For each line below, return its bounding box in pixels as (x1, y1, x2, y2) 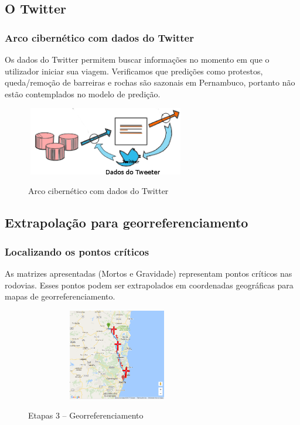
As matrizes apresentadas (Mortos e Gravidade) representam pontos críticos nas (5, 267, 292, 279)
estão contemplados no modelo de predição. (5, 87, 161, 100)
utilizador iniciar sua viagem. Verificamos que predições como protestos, (5, 64, 263, 77)
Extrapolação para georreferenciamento (5, 213, 248, 232)
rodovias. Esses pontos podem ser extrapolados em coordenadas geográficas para (5, 278, 294, 291)
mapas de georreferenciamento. (5, 290, 115, 302)
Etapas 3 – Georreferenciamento (28, 409, 144, 421)
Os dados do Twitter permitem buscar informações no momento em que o (5, 53, 270, 65)
